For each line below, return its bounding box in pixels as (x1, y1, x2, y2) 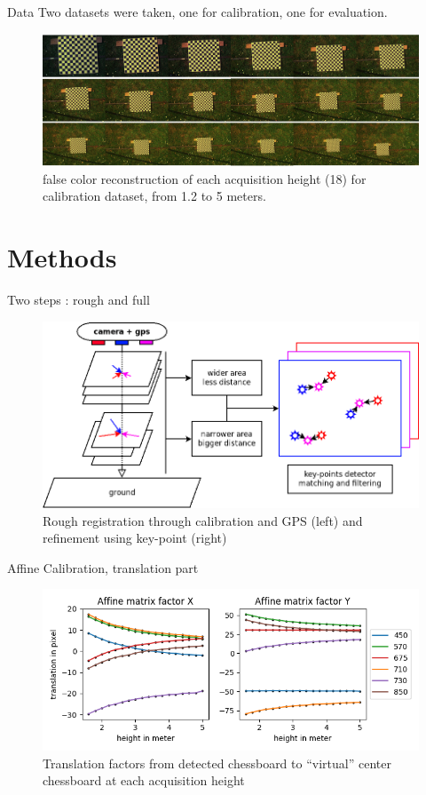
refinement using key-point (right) (43, 529, 227, 547)
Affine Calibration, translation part (7, 558, 199, 576)
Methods (7, 239, 117, 275)
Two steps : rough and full (7, 290, 150, 309)
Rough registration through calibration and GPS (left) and (43, 511, 363, 529)
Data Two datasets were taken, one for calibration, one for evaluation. (7, 3, 388, 20)
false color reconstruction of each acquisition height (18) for (43, 169, 367, 187)
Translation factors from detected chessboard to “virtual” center (43, 753, 391, 772)
